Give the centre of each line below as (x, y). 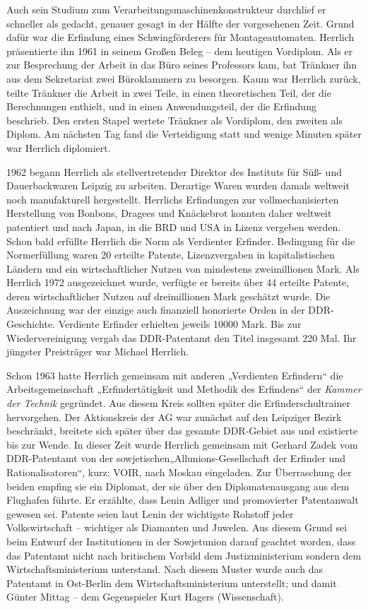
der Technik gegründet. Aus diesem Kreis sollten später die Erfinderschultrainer (178, 403)
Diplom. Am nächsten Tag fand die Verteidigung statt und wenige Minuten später (184, 134)
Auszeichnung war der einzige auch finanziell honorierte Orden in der (156, 310)
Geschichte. (31, 324)
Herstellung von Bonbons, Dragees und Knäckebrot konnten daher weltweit (169, 213)
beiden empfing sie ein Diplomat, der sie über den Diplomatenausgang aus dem (178, 486)
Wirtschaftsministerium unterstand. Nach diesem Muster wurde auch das (165, 569)
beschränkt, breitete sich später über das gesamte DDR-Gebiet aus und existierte (182, 431)
